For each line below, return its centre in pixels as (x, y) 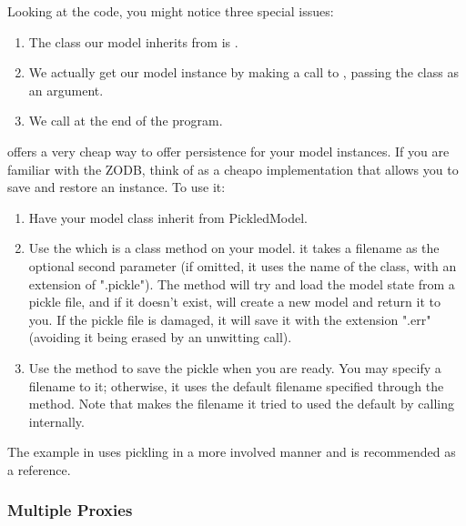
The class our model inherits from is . (133, 41)
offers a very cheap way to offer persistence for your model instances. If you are (228, 151)
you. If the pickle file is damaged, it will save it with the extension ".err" (230, 319)
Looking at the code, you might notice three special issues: (171, 11)
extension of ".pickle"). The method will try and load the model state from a (242, 283)
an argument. (66, 90)
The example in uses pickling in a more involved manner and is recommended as (232, 452)
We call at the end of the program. (126, 121)
